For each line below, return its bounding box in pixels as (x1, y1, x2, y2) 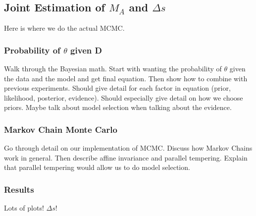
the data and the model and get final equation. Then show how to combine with (4, 73, 248, 83)
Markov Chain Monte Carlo (4, 123, 117, 135)
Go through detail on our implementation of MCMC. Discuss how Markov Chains (4, 143, 253, 153)
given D (70, 44, 102, 56)
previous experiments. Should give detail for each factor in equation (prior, (4, 83, 231, 93)
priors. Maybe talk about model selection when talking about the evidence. (4, 102, 232, 112)
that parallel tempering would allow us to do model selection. (4, 162, 190, 172)
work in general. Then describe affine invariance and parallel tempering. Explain (4, 152, 248, 162)
